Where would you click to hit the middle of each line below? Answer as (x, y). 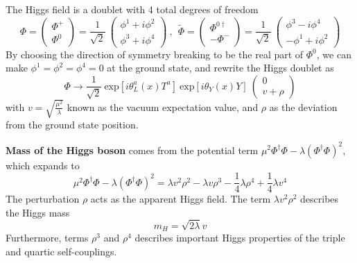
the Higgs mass (38, 212)
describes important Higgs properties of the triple (240, 237)
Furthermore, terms (47, 237)
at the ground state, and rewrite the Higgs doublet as (220, 68)
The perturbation (43, 199)
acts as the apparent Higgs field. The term (181, 199)
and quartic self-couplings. (61, 251)
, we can (334, 54)
